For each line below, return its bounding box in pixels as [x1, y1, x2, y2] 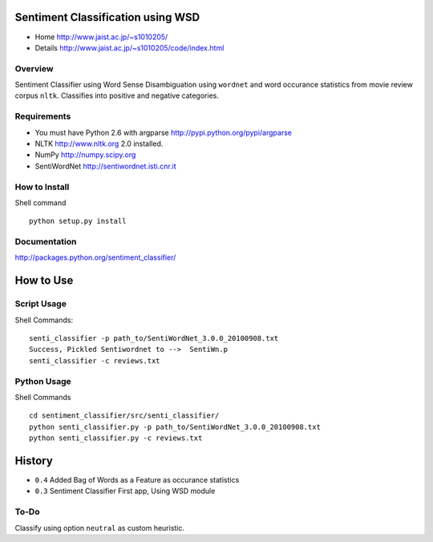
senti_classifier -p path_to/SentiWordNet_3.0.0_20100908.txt [29, 334, 279, 342]
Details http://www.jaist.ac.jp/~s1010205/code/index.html [34, 42, 225, 52]
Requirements [14, 111, 71, 122]
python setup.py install [29, 216, 127, 226]
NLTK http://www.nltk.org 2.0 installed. [34, 139, 164, 148]
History [14, 454, 54, 467]
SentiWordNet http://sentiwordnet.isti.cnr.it [34, 161, 176, 171]
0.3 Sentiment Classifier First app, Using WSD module [34, 486, 216, 496]
